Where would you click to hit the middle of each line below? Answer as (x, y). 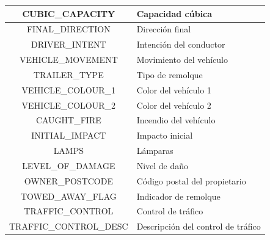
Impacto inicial (165, 135)
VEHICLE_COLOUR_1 (69, 89)
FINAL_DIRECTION (68, 29)
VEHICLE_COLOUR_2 (69, 105)
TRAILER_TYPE (68, 74)
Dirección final (164, 29)
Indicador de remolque (178, 196)
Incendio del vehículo (176, 120)
